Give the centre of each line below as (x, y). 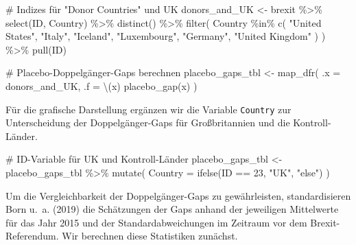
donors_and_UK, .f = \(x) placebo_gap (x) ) (102, 85)
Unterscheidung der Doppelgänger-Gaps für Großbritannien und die (148, 122)
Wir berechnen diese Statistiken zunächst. (150, 236)
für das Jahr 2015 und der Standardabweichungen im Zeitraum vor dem (156, 222)
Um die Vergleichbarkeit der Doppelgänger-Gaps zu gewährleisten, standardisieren (178, 195)
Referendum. (32, 236)
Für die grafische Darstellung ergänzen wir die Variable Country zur (149, 109)
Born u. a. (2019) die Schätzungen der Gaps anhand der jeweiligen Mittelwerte (172, 209)
